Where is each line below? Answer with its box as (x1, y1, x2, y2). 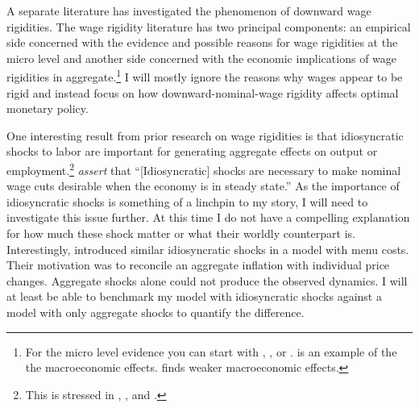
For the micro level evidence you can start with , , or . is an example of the (25, 343, 397, 360)
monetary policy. (6, 100, 89, 117)
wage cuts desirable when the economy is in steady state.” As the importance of (6, 177, 400, 194)
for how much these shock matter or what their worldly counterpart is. (6, 225, 355, 242)
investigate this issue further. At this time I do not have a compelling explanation (6, 209, 410, 226)
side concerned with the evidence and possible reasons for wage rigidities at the (6, 34, 398, 51)
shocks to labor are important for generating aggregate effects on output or (6, 143, 378, 160)
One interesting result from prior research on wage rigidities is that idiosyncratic (6, 127, 404, 144)
